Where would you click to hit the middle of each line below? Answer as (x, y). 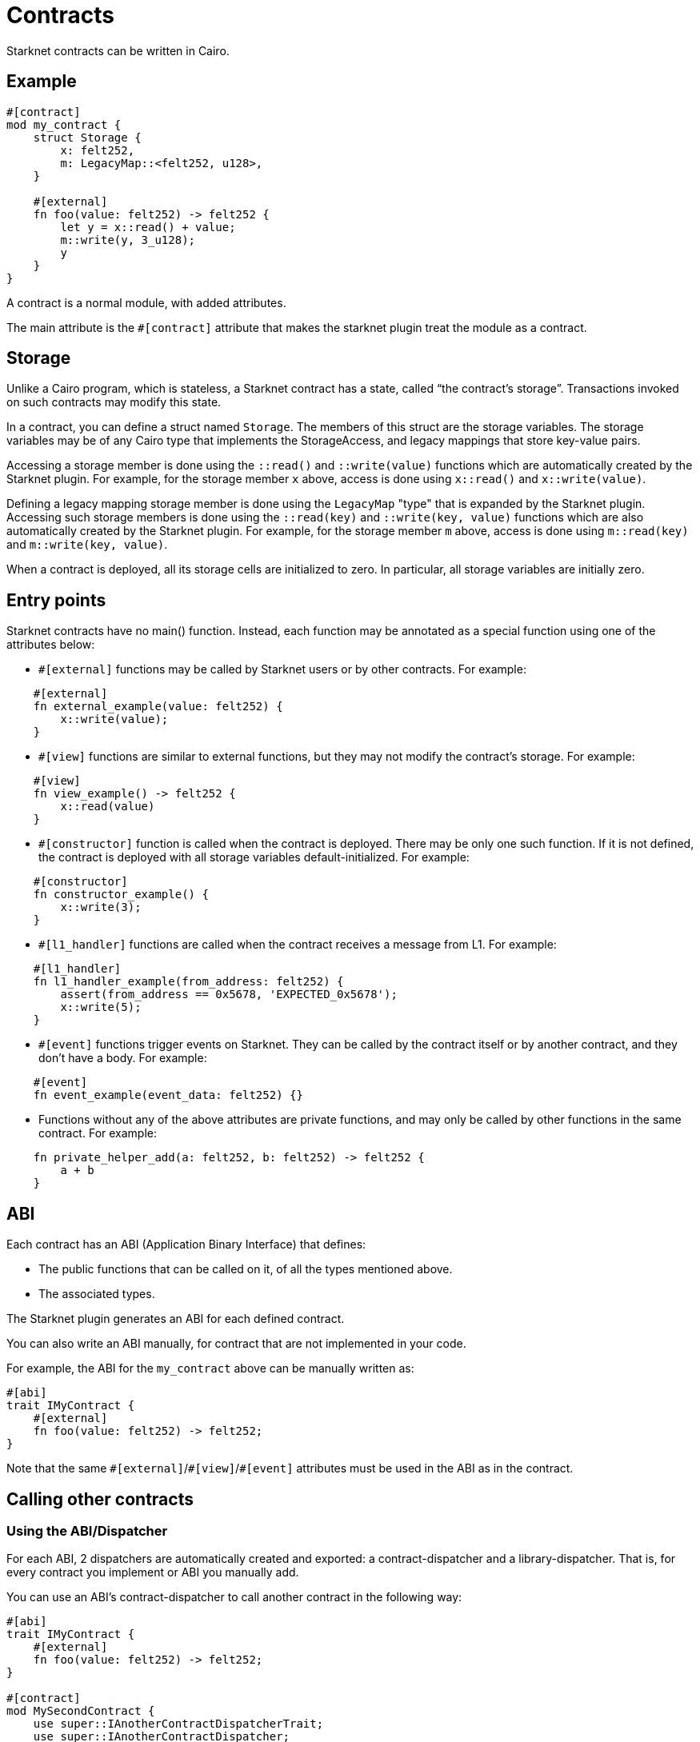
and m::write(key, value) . (87, 545)
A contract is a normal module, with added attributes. (146, 302)
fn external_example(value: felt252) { (158, 707)
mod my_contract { (64, 124)
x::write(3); (101, 907)
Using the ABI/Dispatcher (87, 1530)
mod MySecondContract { (81, 1711)
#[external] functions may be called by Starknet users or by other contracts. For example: (282, 669)
